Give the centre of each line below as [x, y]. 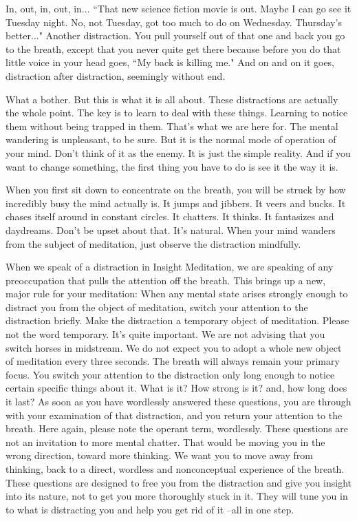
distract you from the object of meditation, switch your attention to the [157, 307]
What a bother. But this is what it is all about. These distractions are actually [172, 99]
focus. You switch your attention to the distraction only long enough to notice [170, 374]
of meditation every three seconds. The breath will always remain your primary [173, 361]
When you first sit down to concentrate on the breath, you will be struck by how [176, 190]
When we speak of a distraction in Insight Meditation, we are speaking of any [170, 267]
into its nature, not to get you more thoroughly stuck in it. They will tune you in [177, 496]
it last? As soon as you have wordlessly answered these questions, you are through [178, 402]
